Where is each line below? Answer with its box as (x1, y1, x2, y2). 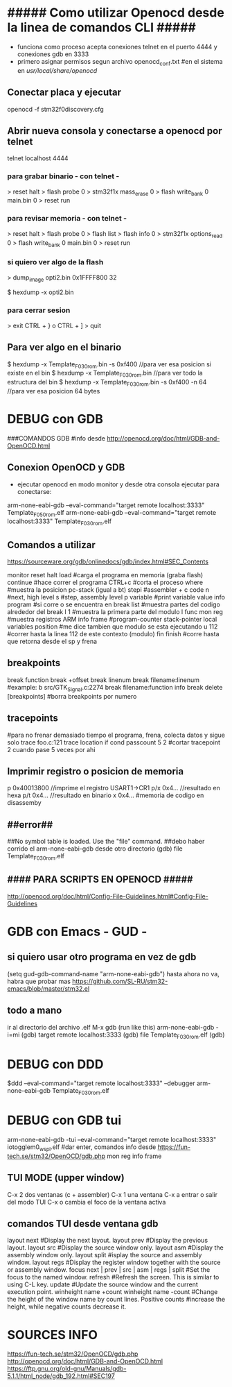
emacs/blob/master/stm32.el (7, 984, 90, 993)
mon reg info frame (107, 1152, 162, 1160)
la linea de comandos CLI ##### (7, 19, 196, 35)
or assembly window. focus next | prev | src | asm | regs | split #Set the (7, 1266, 211, 1274)
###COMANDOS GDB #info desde (7, 434, 106, 442)
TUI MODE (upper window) (7, 1172, 125, 1184)
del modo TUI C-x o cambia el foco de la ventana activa (7, 1198, 166, 1206)
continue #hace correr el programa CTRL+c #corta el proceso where (7, 578, 203, 587)
